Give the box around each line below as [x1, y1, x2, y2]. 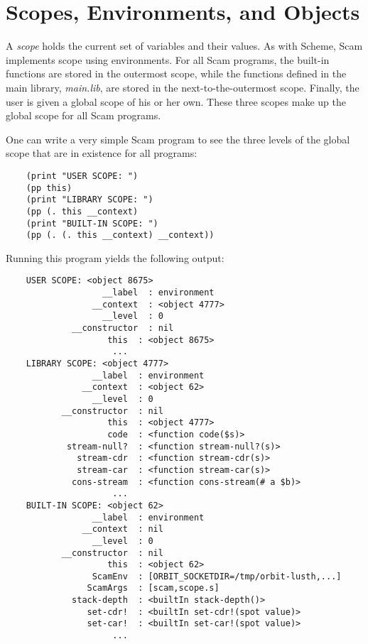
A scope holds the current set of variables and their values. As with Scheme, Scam [6, 38, 363, 53]
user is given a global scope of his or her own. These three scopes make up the [6, 94, 346, 109]
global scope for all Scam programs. [6, 108, 161, 123]
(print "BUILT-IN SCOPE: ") [26, 218, 158, 229]
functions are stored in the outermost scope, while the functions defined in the [6, 66, 347, 81]
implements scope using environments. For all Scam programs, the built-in [6, 52, 330, 67]
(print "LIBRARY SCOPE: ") [26, 195, 153, 205]
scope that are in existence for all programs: [6, 146, 197, 160]
